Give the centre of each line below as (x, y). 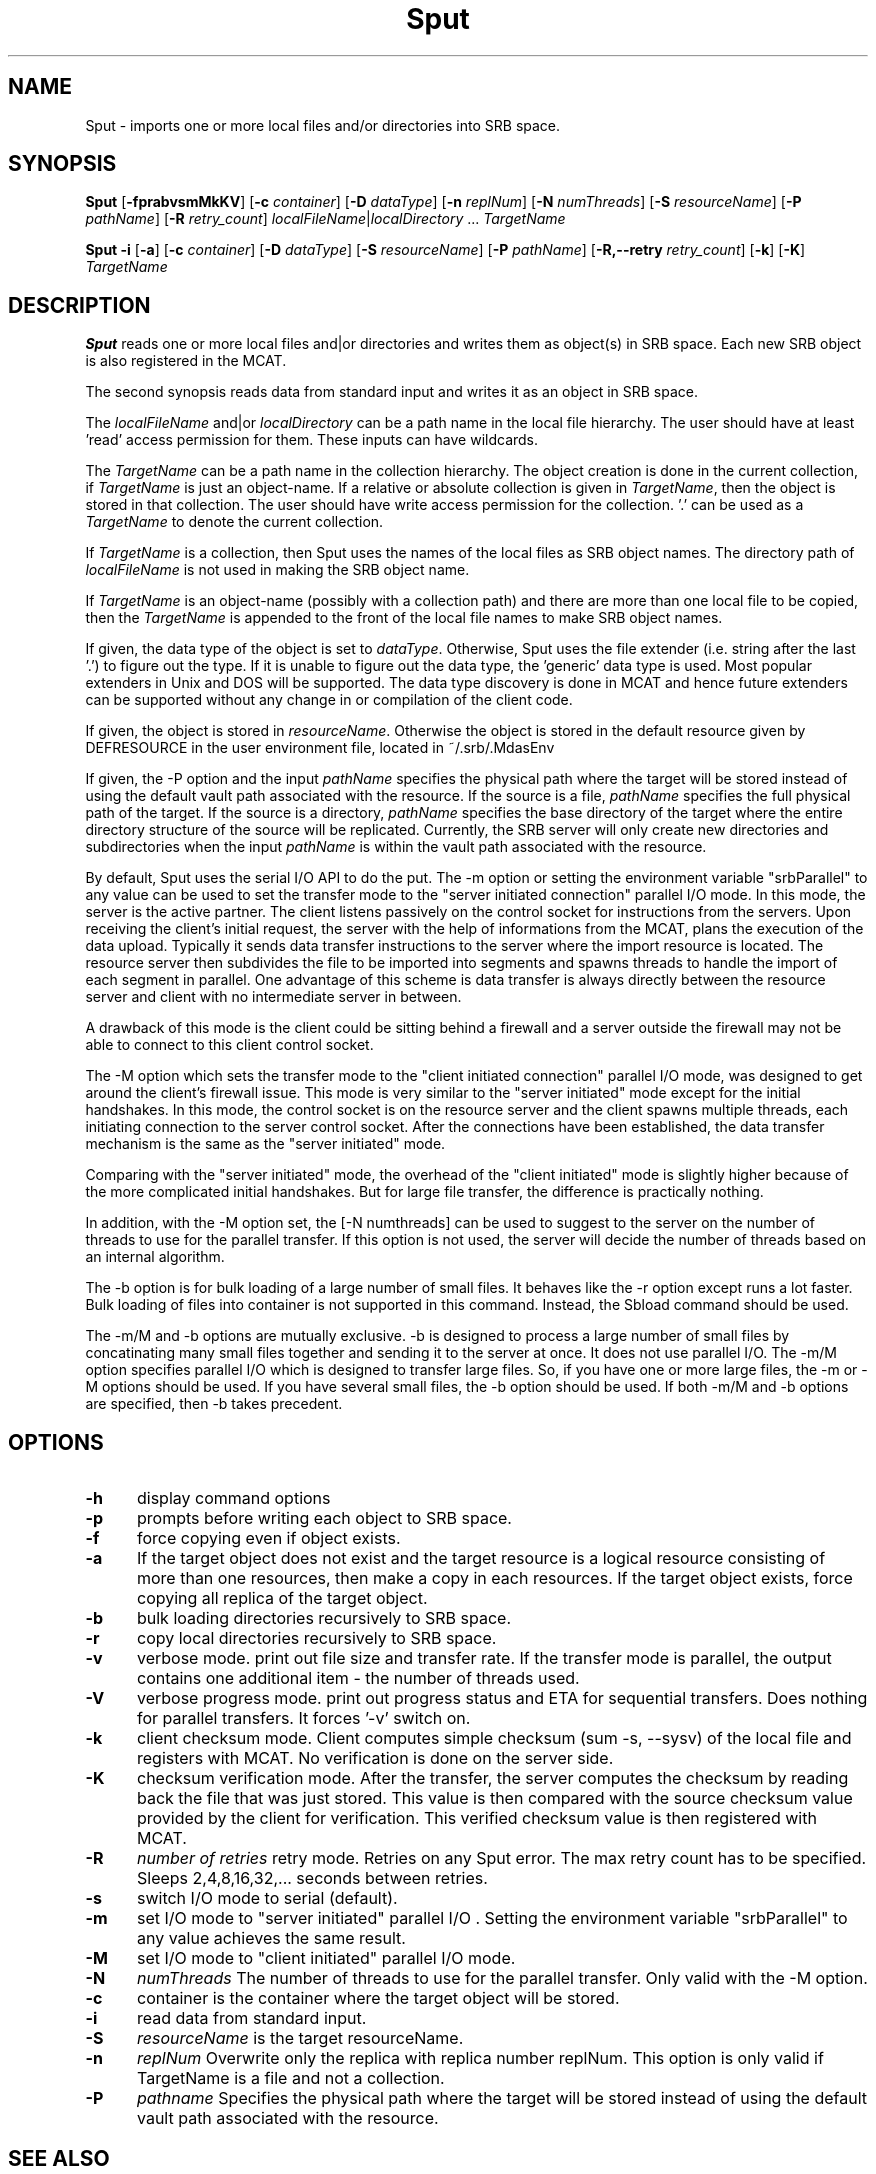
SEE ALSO (59, 2158)
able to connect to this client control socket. (229, 1045)
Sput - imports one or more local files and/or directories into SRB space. (323, 125)
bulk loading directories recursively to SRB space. (323, 1618)
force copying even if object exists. (268, 1538)
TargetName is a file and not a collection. (290, 2078)
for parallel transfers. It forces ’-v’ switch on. (303, 1718)
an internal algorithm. (155, 1257)
